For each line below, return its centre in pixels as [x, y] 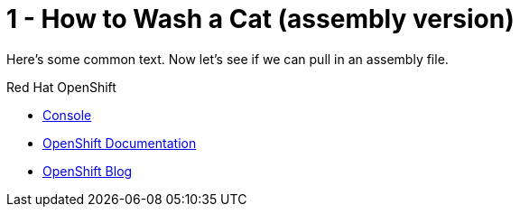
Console [67, 115]
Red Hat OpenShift [61, 87]
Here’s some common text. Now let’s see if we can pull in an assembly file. [227, 59]
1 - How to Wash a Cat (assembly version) [260, 19]
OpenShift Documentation [120, 143]
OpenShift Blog [88, 171]
